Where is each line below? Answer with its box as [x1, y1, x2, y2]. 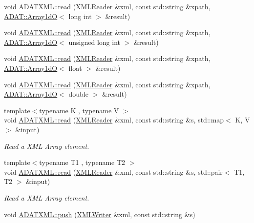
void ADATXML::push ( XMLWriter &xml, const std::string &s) [4, 209, 195, 219]
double [68, 89, 88, 99]
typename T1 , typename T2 [39, 157, 126, 167]
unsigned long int [68, 37, 120, 47]
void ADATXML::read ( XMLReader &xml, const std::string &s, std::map [4, 115, 224, 125]
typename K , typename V [39, 105, 119, 115]
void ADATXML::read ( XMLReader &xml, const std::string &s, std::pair [4, 166, 223, 177]
